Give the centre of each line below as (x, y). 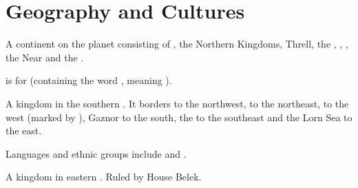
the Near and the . (45, 57)
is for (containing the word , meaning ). (89, 80)
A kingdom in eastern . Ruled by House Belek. (104, 177)
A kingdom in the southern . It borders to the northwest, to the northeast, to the (177, 103)
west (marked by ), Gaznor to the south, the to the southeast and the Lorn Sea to (179, 117)
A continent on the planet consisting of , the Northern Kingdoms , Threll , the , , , (177, 44)
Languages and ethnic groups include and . (96, 153)
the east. (24, 130)
